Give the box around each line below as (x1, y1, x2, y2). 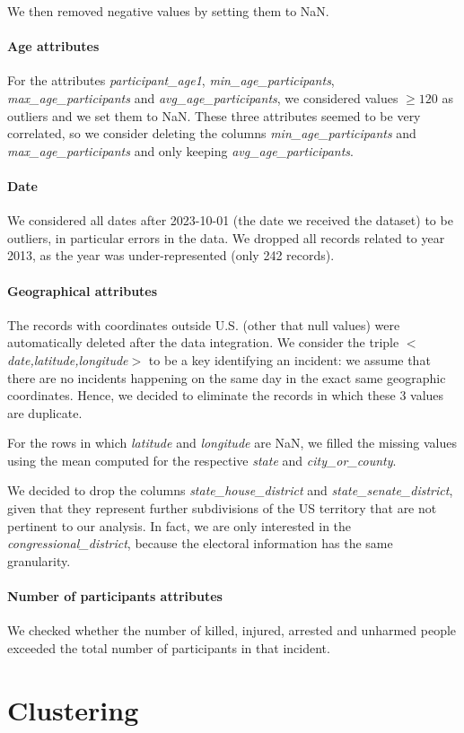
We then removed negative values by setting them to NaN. (7, 2, 329, 20)
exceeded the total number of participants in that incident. (7, 638, 330, 657)
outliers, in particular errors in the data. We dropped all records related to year (7, 228, 445, 247)
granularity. (7, 551, 71, 570)
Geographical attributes (7, 281, 158, 300)
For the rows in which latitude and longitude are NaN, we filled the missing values (7, 433, 457, 452)
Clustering (7, 691, 139, 728)
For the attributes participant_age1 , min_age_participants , (7, 71, 335, 90)
